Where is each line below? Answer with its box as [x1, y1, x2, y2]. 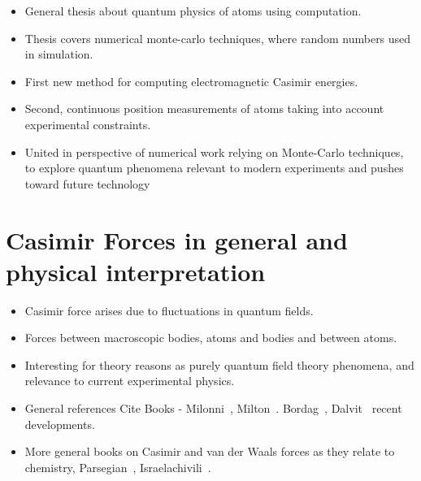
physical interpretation [6, 254, 266, 288]
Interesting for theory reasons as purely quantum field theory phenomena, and [24, 356, 414, 373]
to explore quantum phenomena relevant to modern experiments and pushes [24, 159, 404, 176]
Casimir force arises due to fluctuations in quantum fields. [24, 301, 314, 318]
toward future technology [24, 175, 150, 192]
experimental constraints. [24, 115, 151, 132]
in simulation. [24, 45, 93, 63]
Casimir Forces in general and [6, 223, 348, 256]
